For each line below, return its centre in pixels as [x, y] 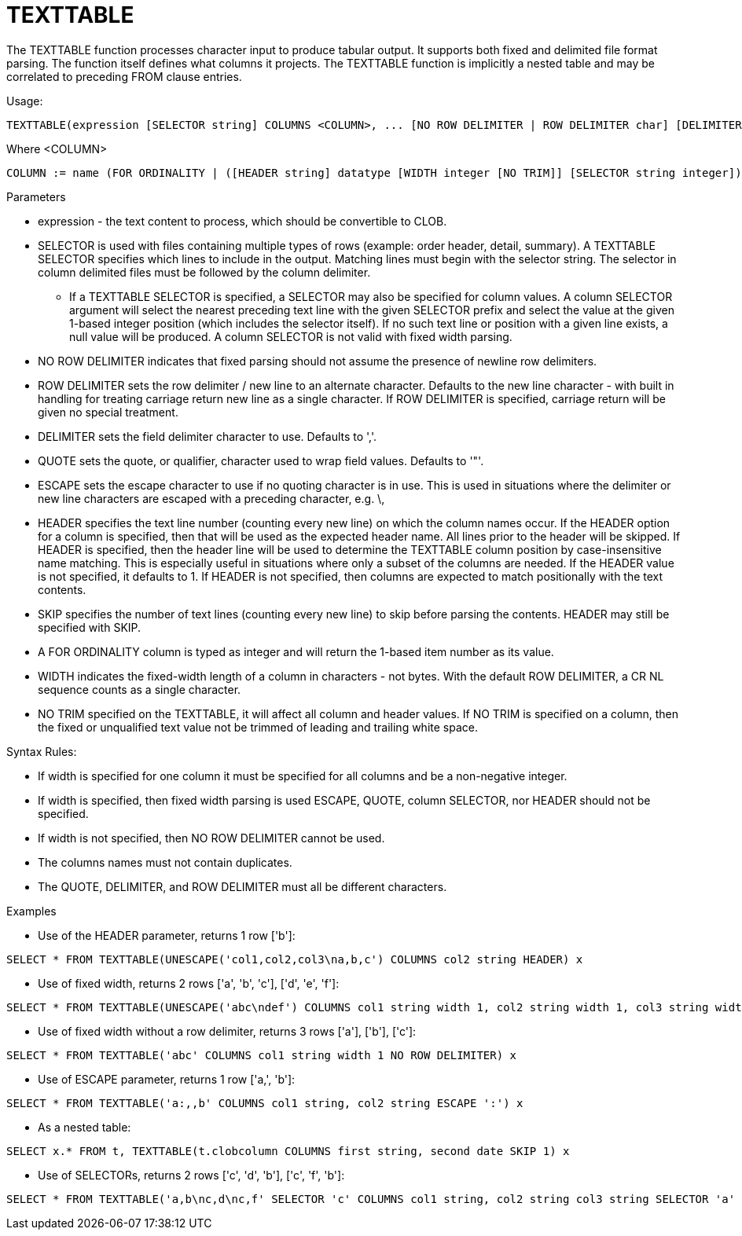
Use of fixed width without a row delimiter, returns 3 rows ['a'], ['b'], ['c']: [227, 1031]
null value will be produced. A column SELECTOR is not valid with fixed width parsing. [291, 336]
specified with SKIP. [90, 627]
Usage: [25, 101]
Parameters [36, 196]
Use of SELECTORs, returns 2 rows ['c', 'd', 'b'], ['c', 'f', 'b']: [191, 1175]
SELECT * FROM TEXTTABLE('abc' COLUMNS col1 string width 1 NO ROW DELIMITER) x [262, 1055]
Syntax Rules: [42, 751]
